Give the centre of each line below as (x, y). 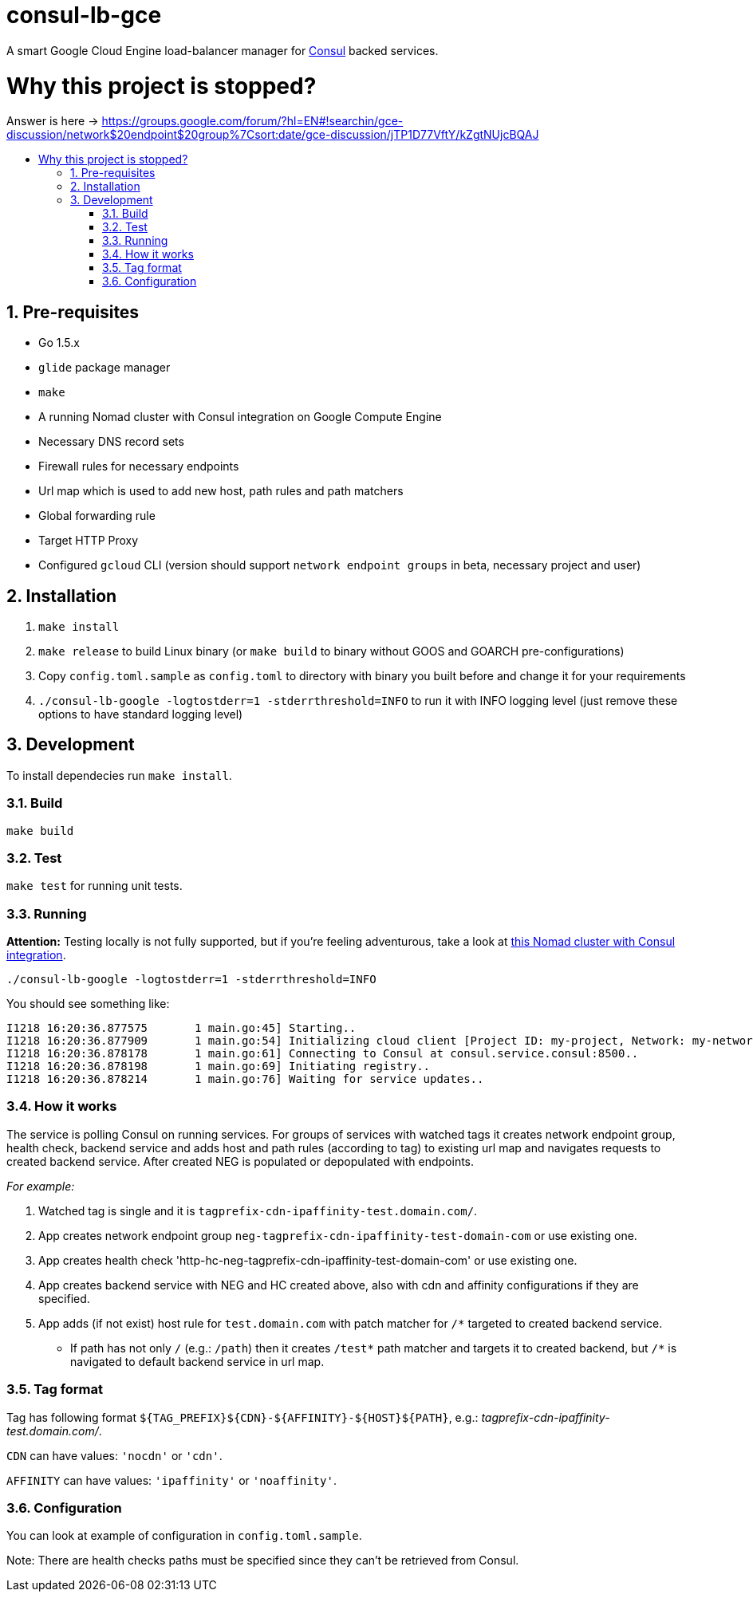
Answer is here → (53, 121)
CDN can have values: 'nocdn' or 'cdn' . (114, 1455)
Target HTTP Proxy (89, 541)
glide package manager (104, 368)
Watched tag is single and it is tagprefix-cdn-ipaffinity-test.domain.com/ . (258, 1210)
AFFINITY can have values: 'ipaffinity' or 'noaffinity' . (171, 1480)
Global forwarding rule (97, 516)
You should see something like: (88, 1004)
